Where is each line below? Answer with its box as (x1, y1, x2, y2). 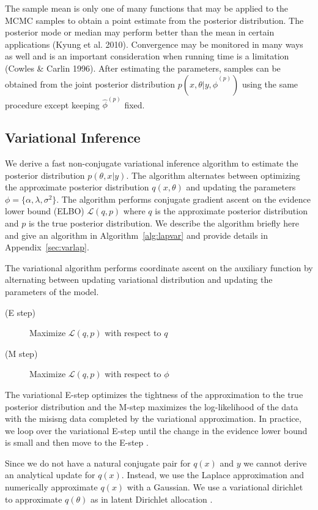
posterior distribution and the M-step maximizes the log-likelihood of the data (5, 400, 298, 413)
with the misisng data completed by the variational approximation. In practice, (5, 412, 301, 425)
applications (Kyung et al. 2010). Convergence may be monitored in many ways (5, 37, 303, 50)
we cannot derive (243, 456, 307, 469)
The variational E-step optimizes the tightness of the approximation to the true (5, 388, 303, 400)
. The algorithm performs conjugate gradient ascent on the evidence (56, 192, 311, 205)
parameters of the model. (5, 285, 99, 298)
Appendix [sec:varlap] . (5, 241, 89, 253)
